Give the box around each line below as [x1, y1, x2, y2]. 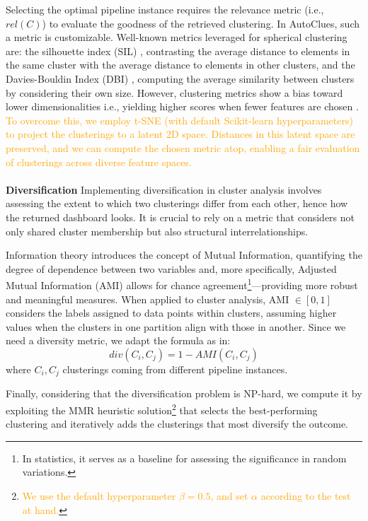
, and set [210, 488, 248, 503]
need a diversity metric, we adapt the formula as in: [6, 333, 231, 348]
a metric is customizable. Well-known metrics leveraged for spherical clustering [6, 30, 347, 45]
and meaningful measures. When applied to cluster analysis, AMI [6, 291, 289, 306]
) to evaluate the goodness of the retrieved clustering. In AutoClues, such [42, 16, 360, 30]
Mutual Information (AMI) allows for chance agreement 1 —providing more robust [6, 276, 358, 292]
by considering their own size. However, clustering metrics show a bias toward [6, 85, 343, 100]
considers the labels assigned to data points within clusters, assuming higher [6, 305, 337, 320]
